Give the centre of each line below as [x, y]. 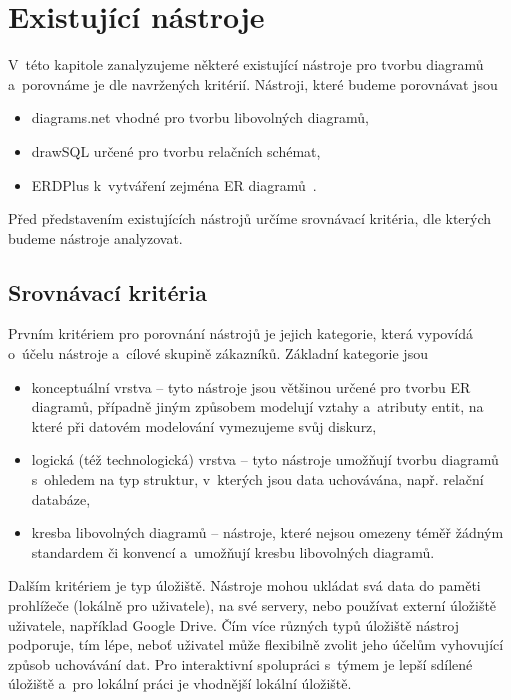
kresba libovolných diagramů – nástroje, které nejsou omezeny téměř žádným [267, 532]
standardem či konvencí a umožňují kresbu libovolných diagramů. [233, 551]
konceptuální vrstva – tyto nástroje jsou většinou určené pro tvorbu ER [251, 386]
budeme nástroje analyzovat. [95, 237]
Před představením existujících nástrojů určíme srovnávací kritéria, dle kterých [250, 218]
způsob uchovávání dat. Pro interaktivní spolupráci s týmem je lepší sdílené [240, 663]
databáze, [61, 498]
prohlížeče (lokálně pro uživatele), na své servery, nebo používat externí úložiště [252, 605]
